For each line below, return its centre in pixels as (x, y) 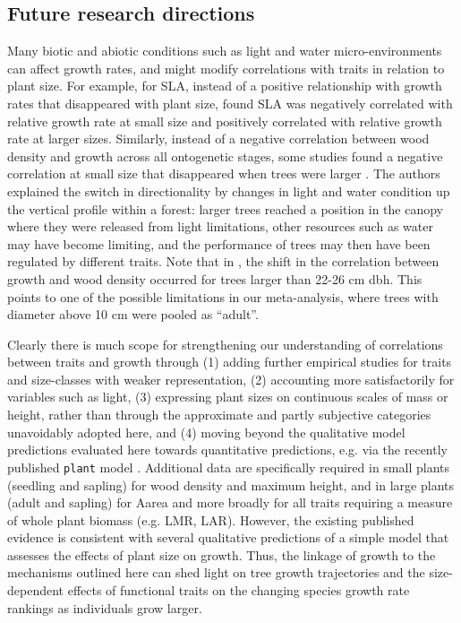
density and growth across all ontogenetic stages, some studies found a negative (225, 156)
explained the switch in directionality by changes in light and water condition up (229, 190)
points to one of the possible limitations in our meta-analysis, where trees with (223, 296)
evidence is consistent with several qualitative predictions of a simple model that (228, 537)
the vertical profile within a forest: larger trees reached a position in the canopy (226, 208)
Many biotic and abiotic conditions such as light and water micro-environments (225, 51)
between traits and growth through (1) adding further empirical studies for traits (230, 362)
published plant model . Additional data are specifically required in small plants (229, 467)
